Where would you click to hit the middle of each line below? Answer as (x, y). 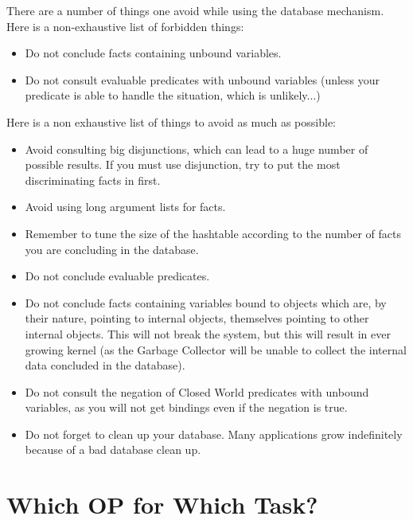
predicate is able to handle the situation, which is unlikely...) (173, 95)
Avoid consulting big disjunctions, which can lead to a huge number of (197, 149)
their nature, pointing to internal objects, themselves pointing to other (197, 318)
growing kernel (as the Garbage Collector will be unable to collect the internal (216, 349)
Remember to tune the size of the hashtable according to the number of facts (213, 233)
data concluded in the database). (105, 365)
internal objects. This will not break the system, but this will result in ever (208, 333)
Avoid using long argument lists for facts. (125, 207)
